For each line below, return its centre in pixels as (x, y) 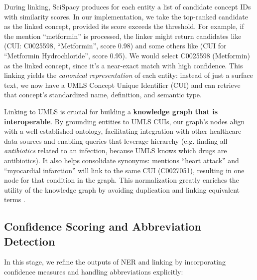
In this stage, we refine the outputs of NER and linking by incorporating (115, 262)
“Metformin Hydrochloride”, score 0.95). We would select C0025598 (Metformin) (127, 55)
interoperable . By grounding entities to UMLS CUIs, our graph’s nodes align (125, 121)
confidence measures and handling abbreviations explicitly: (94, 272)
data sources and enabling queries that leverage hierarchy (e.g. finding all (116, 140)
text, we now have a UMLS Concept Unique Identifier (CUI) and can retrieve (122, 85)
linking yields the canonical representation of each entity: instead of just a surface (128, 75)
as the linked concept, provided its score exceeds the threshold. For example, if (124, 26)
